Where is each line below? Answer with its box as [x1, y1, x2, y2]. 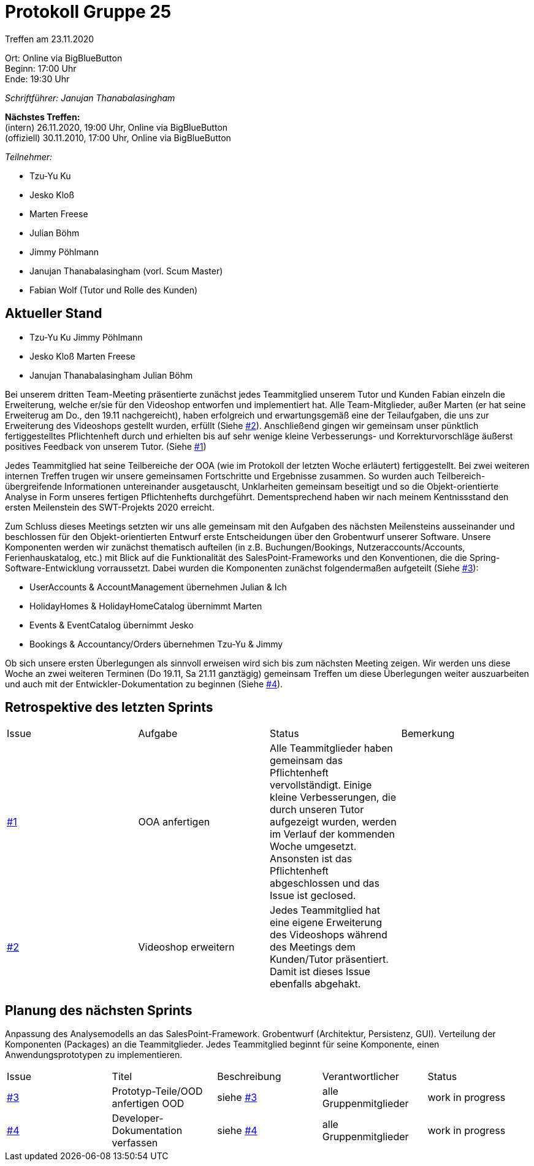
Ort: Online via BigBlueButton [5, 52, 123, 63]
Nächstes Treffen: [5, 111, 80, 122]
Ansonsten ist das [270, 852, 353, 865]
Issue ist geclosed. [270, 889, 356, 902]
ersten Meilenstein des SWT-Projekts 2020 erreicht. [5, 501, 215, 512]
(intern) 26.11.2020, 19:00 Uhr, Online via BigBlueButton [5, 122, 228, 133]
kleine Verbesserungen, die [270, 791, 396, 804]
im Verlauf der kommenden [270, 828, 395, 841]
